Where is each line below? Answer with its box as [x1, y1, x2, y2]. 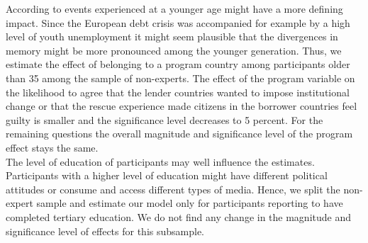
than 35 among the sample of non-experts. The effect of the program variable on [6, 70, 355, 85]
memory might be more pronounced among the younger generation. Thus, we [6, 43, 342, 57]
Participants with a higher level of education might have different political [6, 168, 328, 183]
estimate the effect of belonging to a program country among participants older [6, 57, 350, 72]
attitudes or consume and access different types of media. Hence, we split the [6, 181, 340, 196]
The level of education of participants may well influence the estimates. [6, 154, 315, 169]
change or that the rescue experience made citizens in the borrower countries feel [6, 98, 357, 113]
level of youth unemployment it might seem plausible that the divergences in [6, 29, 338, 44]
